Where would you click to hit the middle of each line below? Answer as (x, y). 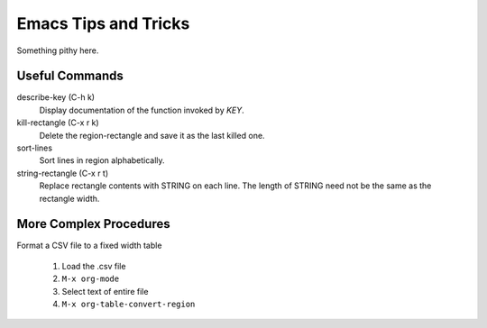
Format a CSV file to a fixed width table (89, 246)
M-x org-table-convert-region (129, 305)
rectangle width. (69, 198)
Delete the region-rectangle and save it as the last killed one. (152, 135)
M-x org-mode (91, 279)
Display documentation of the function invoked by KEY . (142, 110)
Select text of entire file (105, 291)
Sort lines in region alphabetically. (102, 160)
